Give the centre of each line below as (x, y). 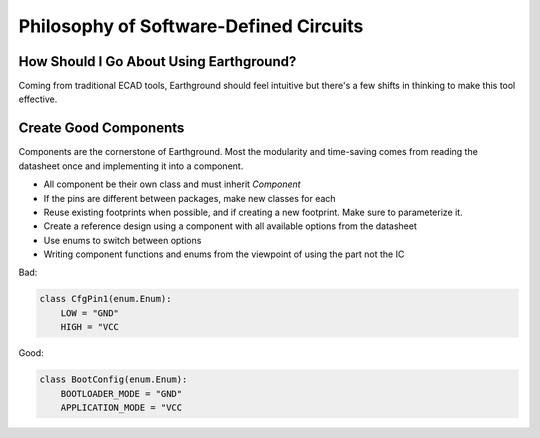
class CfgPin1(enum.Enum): (105, 299)
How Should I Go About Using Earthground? (157, 61)
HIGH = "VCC (90, 327)
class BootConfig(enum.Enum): (113, 379)
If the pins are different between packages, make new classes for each (189, 198)
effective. (38, 99)
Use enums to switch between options (122, 240)
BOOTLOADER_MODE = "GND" (121, 393)
